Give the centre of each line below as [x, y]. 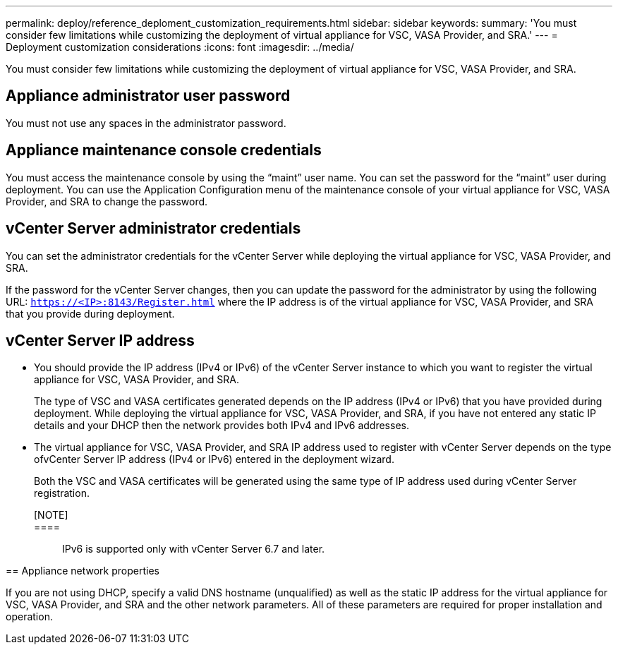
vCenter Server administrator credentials [153, 229]
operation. [29, 617]
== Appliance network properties [83, 571]
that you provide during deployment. [90, 313]
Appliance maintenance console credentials [164, 150]
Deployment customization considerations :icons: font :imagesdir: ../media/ [180, 47]
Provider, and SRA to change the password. [107, 201]
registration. [62, 493]
